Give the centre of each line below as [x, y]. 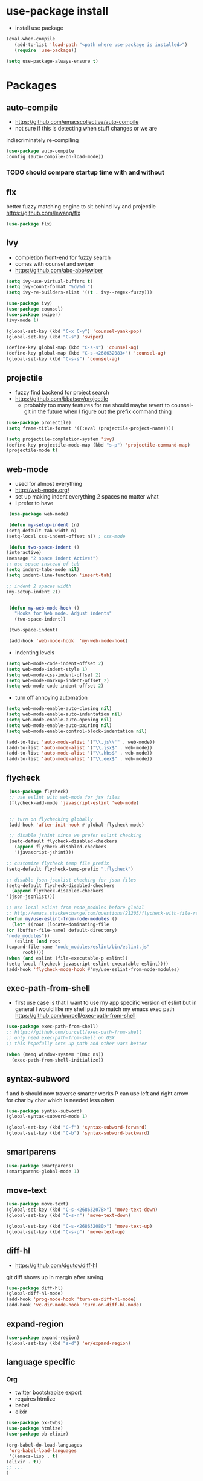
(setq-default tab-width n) [42, 531]
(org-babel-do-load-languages [44, 1445]
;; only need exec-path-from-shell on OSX [60, 1038]
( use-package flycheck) [39, 792]
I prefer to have [34, 503]
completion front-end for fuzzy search [63, 257]
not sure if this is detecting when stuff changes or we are [86, 129]
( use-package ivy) [29, 303]
